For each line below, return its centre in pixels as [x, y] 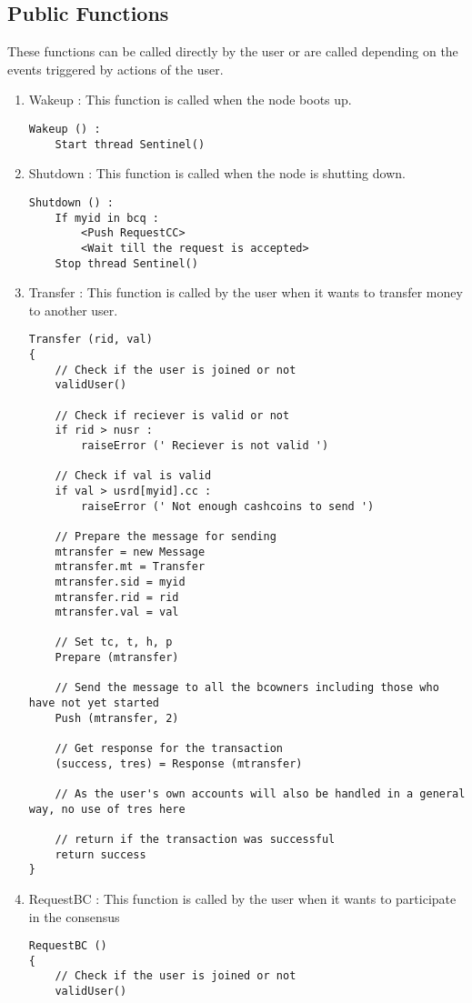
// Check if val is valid [133, 476]
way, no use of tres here [107, 809]
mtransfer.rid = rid [117, 597]
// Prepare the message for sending [166, 536]
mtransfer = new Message [130, 552]
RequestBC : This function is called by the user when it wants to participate [242, 898]
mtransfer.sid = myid [120, 582]
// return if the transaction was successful [195, 840]
